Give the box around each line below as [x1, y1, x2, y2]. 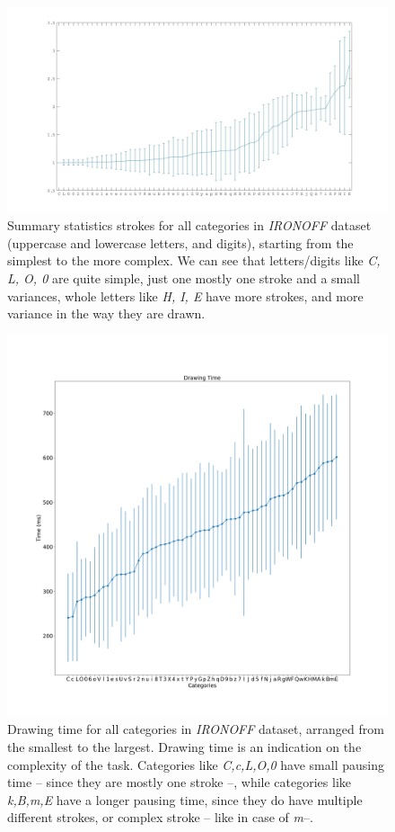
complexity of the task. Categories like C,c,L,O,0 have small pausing [7, 755, 384, 774]
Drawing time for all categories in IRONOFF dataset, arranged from [7, 720, 384, 738]
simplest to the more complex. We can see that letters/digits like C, [7, 251, 381, 270]
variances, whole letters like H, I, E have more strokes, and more [7, 286, 364, 305]
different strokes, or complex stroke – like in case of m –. [7, 808, 313, 827]
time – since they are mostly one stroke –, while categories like [7, 773, 352, 792]
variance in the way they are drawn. [7, 304, 206, 323]
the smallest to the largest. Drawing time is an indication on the [7, 737, 362, 756]
